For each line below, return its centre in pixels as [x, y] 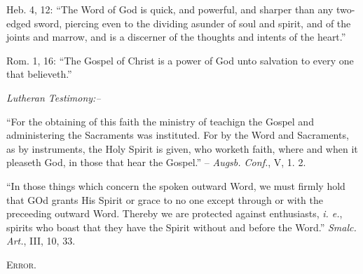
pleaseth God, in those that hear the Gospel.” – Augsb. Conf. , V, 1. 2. [156, 162]
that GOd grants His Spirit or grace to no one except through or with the [165, 199]
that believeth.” [39, 74]
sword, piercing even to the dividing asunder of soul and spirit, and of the [192, 23]
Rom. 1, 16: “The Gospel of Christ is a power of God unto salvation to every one [180, 60]
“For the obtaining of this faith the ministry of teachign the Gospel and [160, 121]
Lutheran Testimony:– [54, 97]
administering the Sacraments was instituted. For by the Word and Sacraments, [178, 135]
